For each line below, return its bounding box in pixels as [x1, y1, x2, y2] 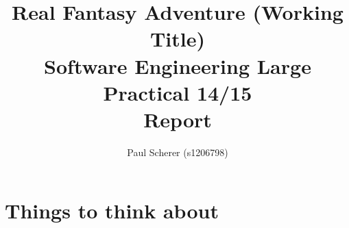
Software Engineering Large [44, 51, 311, 79]
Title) [149, 25, 206, 53]
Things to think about [5, 197, 219, 225]
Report [143, 105, 212, 133]
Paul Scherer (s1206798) [127, 144, 228, 159]
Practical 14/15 [103, 78, 252, 106]
